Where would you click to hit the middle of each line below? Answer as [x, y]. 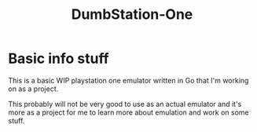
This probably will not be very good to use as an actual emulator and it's [125, 104]
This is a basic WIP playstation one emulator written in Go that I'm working [128, 80]
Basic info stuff [59, 59]
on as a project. [33, 89]
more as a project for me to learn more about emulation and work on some [128, 112]
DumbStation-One [132, 15]
